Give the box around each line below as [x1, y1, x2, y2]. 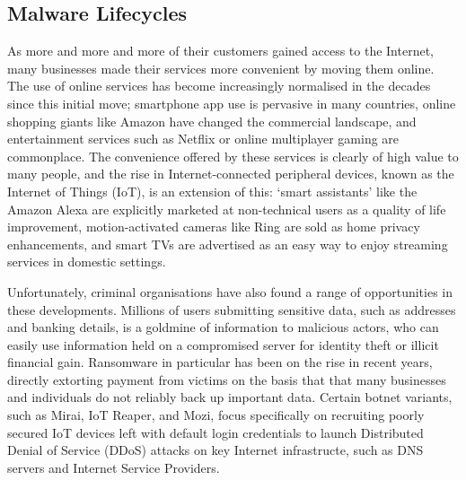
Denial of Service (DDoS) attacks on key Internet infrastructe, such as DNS [7, 441, 424, 459]
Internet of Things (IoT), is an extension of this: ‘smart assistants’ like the [7, 181, 418, 200]
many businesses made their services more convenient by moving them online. [7, 58, 435, 77]
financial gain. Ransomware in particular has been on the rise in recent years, [7, 353, 433, 371]
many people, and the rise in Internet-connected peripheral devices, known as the [7, 164, 454, 183]
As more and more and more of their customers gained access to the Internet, [7, 41, 434, 60]
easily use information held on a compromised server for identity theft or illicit [7, 335, 439, 353]
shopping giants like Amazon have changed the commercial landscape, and [7, 111, 417, 130]
